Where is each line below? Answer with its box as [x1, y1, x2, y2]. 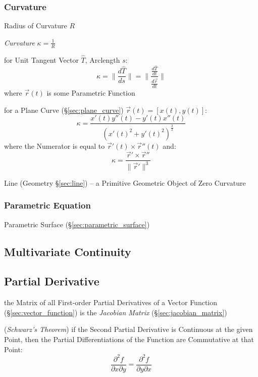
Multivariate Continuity [4, 243, 131, 259]
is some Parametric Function [46, 88, 135, 98]
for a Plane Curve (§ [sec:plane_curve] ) [4, 104, 124, 115]
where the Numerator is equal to [4, 140, 105, 151]
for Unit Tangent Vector [4, 54, 79, 65]
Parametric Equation [4, 199, 91, 212]
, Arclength [85, 54, 120, 65]
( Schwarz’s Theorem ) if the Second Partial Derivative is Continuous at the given [4, 324, 253, 334]
